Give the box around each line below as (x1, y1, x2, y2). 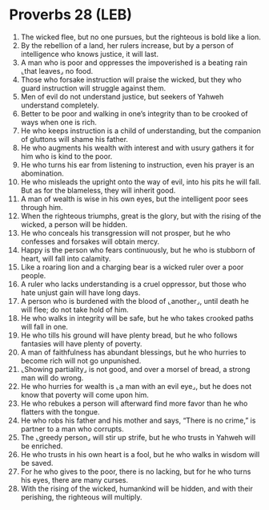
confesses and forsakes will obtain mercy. (20, 237, 159, 246)
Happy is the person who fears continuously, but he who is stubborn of (20, 245, 255, 254)
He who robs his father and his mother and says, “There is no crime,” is (20, 415, 256, 425)
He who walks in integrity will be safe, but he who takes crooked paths (20, 313, 255, 322)
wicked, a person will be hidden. (20, 219, 128, 229)
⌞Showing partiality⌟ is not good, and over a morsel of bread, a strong (20, 364, 251, 374)
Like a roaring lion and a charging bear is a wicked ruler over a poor (20, 262, 244, 272)
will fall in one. (20, 322, 69, 331)
